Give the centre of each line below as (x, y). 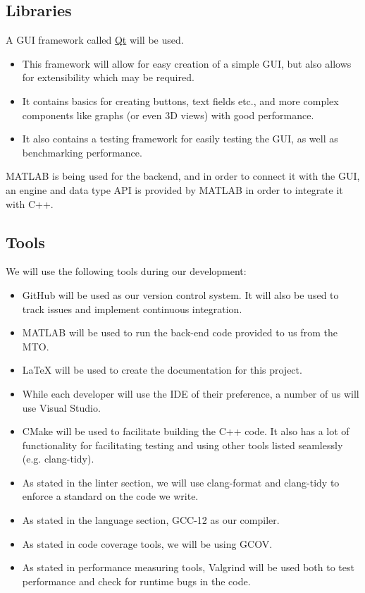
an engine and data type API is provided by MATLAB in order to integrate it (174, 189)
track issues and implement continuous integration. (132, 308)
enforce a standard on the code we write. (110, 496)
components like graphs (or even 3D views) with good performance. (168, 115)
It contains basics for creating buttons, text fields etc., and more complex (180, 100)
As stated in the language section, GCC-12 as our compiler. (151, 520)
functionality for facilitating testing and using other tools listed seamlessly (182, 445)
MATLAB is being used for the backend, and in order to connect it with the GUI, (183, 176)
